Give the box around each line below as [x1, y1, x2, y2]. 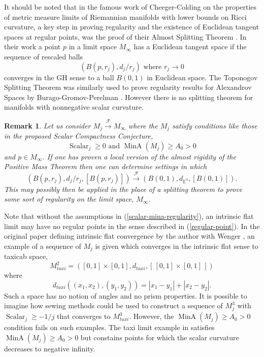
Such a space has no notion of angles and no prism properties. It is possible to [4, 290, 247, 301]
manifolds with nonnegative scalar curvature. [4, 102, 144, 112]
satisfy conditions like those [172, 120, 257, 131]
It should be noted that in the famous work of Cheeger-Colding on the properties [4, 2, 257, 12]
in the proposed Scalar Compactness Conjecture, [4, 131, 153, 141]
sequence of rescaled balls [4, 51, 83, 61]
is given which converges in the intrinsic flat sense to [95, 240, 258, 251]
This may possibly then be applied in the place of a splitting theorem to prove [4, 183, 243, 194]
